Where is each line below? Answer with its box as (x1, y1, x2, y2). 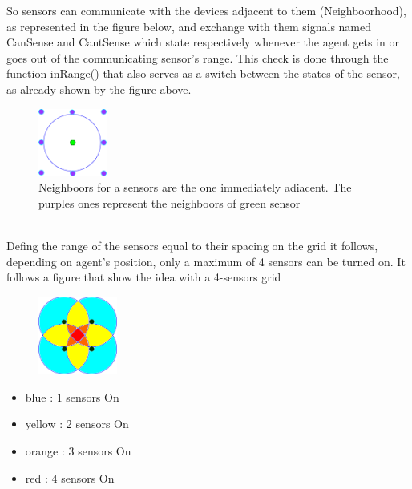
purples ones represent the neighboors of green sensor (38, 195, 301, 212)
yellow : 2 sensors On (25, 415, 129, 432)
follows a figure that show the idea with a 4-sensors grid (6, 269, 281, 285)
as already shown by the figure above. (6, 80, 192, 97)
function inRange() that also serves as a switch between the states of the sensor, (6, 65, 400, 82)
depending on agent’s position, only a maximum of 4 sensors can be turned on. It (6, 253, 406, 269)
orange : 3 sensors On (25, 442, 131, 459)
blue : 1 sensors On (25, 388, 119, 405)
